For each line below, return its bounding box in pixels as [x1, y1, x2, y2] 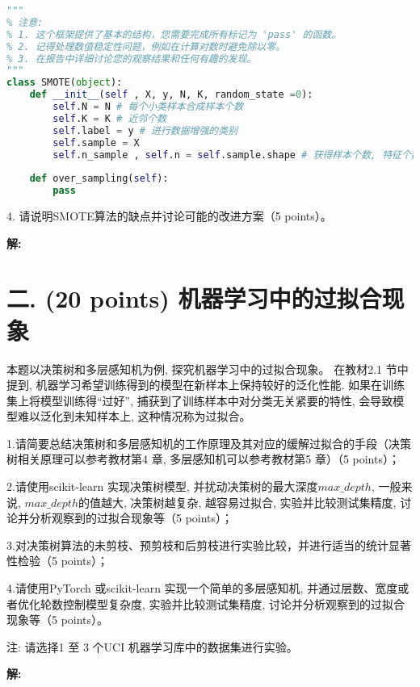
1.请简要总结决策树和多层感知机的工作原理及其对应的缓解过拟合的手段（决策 [6, 434, 411, 451]
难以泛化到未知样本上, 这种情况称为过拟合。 [17, 408, 251, 425]
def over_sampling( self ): [29, 173, 169, 185]
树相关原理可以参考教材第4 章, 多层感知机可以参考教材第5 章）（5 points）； [6, 450, 400, 467]
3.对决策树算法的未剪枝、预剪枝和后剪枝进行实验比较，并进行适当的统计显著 [6, 536, 411, 553]
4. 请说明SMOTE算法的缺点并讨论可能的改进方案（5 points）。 [6, 207, 332, 224]
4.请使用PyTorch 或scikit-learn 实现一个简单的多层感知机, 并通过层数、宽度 [6, 580, 398, 597]
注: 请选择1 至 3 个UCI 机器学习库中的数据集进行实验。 [6, 638, 298, 655]
